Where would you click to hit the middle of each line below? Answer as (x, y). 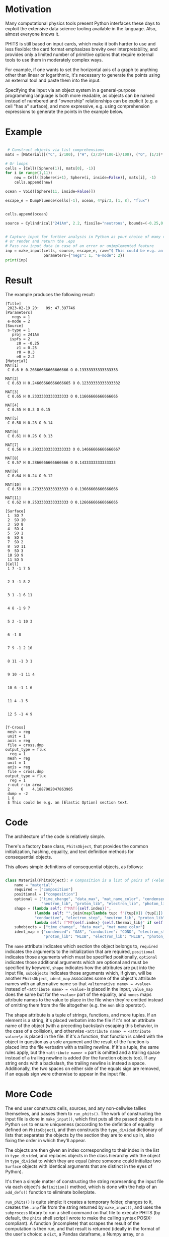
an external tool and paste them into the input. (53, 80)
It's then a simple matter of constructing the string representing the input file (84, 1181)
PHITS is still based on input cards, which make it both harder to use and (80, 43)
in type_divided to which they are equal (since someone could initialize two (83, 1161)
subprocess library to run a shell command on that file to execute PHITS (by (83, 1212)
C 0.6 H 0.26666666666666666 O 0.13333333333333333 (63, 370)
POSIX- (145, 1218)
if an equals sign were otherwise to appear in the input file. (66, 1074)
